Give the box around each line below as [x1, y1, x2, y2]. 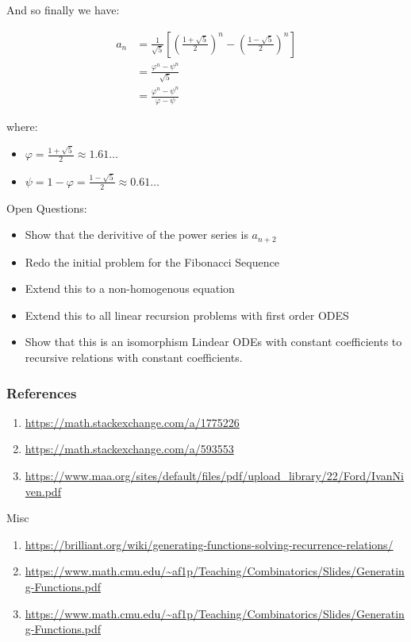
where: [6, 117, 38, 134]
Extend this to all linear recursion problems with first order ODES [25, 306, 349, 323]
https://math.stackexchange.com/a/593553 [25, 440, 234, 457]
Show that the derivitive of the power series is [25, 226, 248, 243]
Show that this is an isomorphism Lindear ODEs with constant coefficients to [25, 333, 402, 350]
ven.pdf [25, 482, 61, 499]
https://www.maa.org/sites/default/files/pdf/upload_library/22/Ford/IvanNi [25, 467, 404, 484]
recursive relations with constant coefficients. [25, 349, 243, 366]
